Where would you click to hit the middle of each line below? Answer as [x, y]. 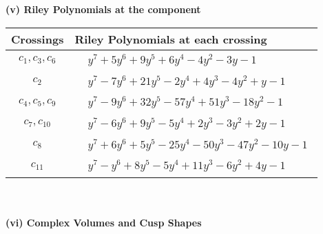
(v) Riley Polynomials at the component [103, 9]
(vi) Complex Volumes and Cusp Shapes [104, 222]
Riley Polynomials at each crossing [171, 39]
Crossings [38, 39]
